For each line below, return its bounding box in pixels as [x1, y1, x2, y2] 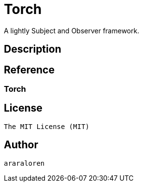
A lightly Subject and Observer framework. [4, 26, 140, 35]
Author [4, 139, 38, 151]
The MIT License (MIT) [4, 122, 90, 130]
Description [4, 43, 61, 56]
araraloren [4, 159, 45, 167]
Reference [4, 63, 55, 76]
